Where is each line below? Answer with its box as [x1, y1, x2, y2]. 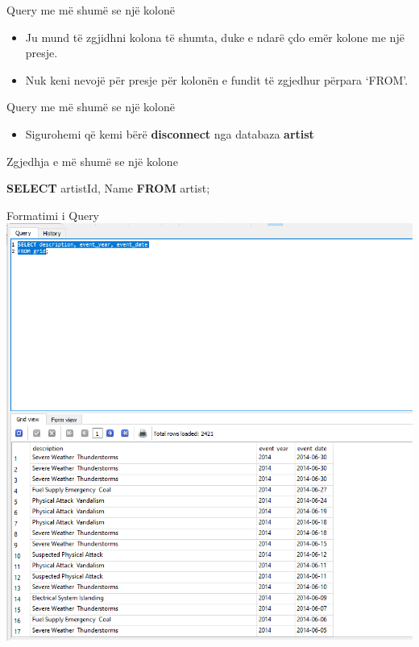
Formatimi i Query [6, 206, 100, 223]
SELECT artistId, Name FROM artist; [6, 180, 210, 197]
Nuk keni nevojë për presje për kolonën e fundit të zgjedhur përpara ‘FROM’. [25, 71, 409, 88]
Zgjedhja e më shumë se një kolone [6, 152, 178, 169]
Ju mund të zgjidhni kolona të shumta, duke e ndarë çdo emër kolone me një [25, 28, 404, 45]
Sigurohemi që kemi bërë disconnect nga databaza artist [25, 125, 314, 142]
